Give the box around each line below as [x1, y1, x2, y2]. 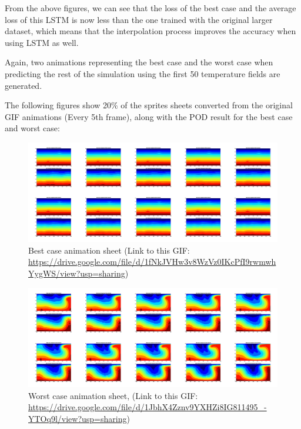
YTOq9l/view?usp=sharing [28, 412, 127, 424]
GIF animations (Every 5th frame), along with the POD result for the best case [5, 110, 293, 122]
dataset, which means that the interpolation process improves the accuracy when [5, 25, 296, 37]
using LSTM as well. [5, 36, 79, 48]
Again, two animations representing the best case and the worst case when [5, 56, 273, 68]
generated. [5, 79, 42, 91]
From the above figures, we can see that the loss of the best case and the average [5, 2, 296, 14]
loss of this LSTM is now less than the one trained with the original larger [5, 13, 273, 25]
